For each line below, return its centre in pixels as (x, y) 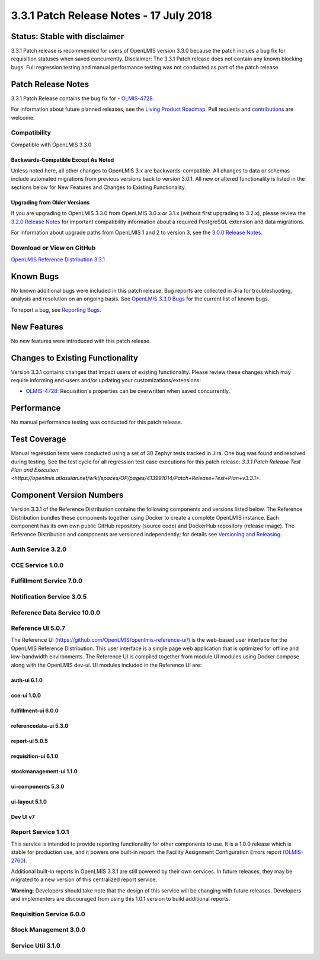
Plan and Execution (35, 470)
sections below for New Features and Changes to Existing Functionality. (99, 187)
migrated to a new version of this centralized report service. (84, 879)
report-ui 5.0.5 (30, 741)
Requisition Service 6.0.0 (48, 914)
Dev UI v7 (23, 817)
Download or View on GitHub (53, 248)
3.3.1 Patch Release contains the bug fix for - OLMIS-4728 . (83, 98)
